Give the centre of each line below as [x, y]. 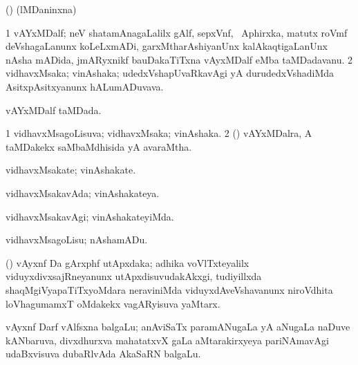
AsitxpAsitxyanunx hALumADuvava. [85, 86]
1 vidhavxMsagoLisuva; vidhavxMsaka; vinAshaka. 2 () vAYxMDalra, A [159, 133]
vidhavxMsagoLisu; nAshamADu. [77, 240]
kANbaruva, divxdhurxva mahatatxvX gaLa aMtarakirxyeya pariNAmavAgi [167, 340]
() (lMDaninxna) [41, 9]
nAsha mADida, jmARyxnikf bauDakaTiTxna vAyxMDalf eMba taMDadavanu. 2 [179, 59]
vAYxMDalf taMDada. [54, 110]
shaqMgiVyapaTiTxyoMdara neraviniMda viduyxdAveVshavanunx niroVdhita [169, 289]
